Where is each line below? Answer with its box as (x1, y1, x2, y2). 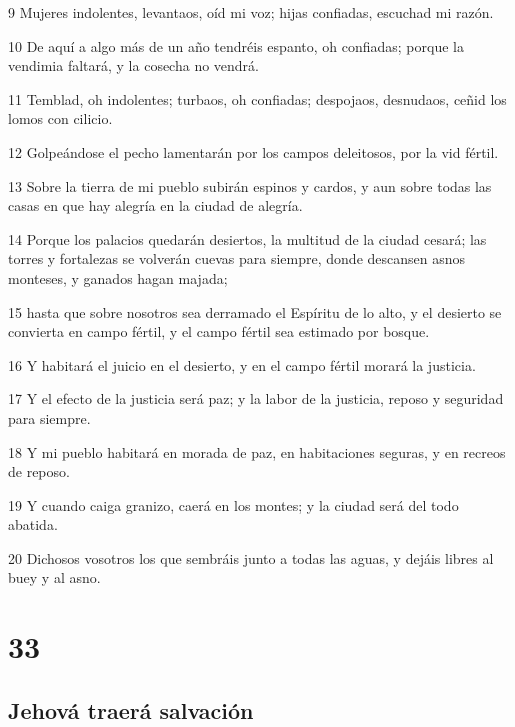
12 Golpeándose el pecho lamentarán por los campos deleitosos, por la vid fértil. (8, 141, 499, 162)
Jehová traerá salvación (8, 694, 254, 725)
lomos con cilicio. (8, 108, 113, 129)
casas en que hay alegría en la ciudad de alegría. (8, 195, 303, 216)
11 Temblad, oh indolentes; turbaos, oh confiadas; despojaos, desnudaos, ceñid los (8, 88, 507, 109)
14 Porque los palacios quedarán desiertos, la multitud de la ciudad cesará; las (8, 228, 487, 249)
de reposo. (8, 461, 70, 482)
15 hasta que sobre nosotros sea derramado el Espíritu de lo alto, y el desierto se (8, 301, 502, 322)
